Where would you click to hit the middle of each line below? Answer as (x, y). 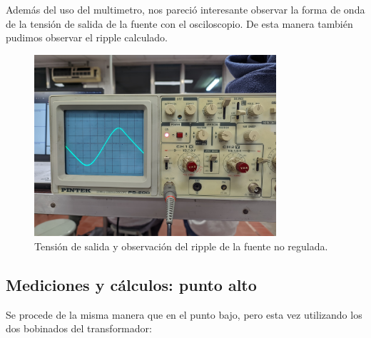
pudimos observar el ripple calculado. (87, 37)
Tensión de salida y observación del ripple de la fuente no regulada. (181, 246)
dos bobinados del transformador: (79, 328)
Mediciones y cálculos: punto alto (131, 284)
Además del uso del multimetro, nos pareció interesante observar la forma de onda (185, 9)
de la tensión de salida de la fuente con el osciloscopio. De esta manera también (179, 23)
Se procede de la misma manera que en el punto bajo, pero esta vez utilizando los (184, 314)
